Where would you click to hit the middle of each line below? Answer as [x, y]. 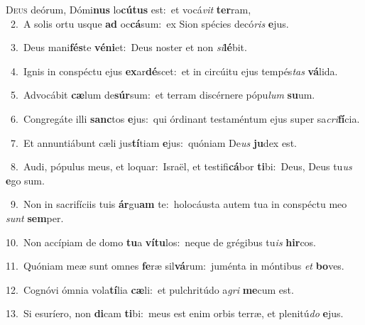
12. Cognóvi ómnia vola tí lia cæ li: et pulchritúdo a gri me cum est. [150, 289]
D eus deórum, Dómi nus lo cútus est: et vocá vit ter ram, [129, 9]
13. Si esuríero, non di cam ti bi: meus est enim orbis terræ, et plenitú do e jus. [175, 313]
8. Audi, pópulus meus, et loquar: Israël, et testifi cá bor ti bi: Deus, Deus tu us [181, 166]
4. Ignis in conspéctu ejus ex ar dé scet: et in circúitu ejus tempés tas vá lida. [174, 71]
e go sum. [25, 180]
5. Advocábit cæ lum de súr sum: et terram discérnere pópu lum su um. [163, 95]
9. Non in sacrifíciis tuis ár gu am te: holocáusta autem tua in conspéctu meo [179, 204]
